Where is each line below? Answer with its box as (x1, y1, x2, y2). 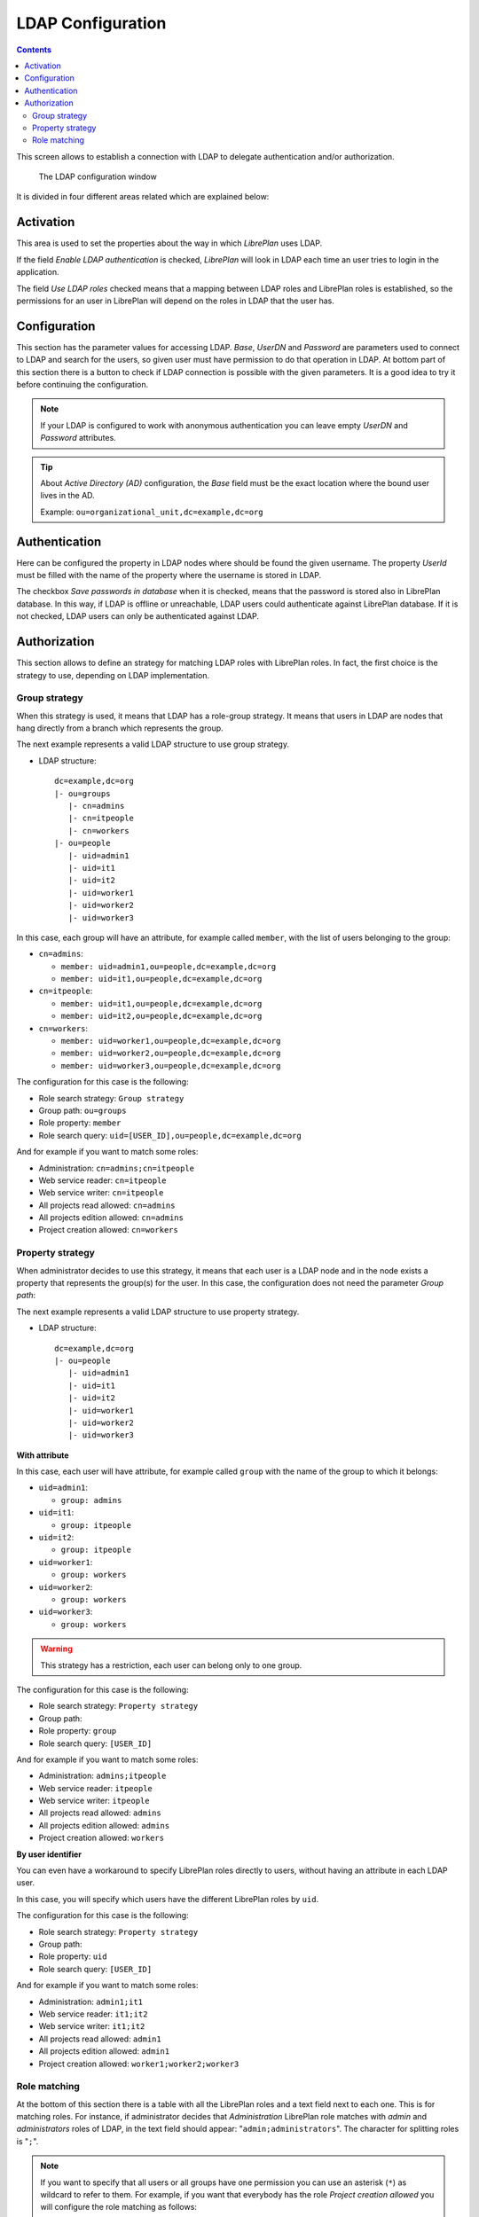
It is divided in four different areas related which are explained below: (16, 192, 270, 202)
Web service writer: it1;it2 (38, 2021, 145, 2032)
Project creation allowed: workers (38, 1832, 164, 1844)
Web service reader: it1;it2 (38, 2009, 148, 2019)
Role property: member (38, 1117, 122, 1128)
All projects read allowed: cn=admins (38, 1200, 176, 1210)
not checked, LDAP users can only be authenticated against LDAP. (16, 611, 260, 622)
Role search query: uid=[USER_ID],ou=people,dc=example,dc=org (38, 1130, 302, 1140)
